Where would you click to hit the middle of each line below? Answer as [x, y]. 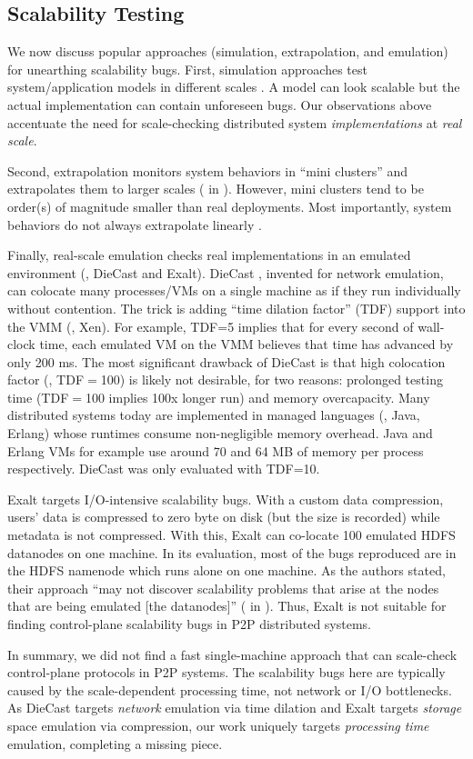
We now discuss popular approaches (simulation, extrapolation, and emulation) [228, 51]
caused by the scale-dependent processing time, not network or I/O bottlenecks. [230, 689]
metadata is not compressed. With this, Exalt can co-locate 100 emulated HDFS [231, 535]
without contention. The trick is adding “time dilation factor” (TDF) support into [236, 308]
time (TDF [38, 397]
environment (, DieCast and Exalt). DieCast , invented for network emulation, [226, 272]
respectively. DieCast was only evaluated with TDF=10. [164, 469]
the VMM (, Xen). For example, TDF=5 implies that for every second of [211, 326]
